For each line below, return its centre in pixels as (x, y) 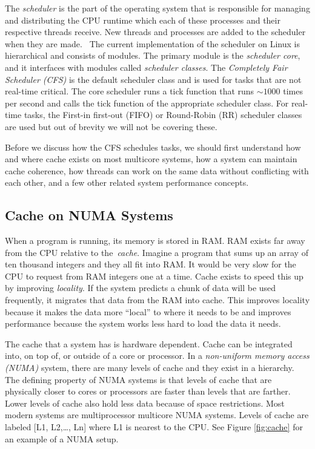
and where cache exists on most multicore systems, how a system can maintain (151, 159)
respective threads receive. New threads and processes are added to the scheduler (155, 32)
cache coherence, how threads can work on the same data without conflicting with (157, 170)
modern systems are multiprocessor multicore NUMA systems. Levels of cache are (157, 415)
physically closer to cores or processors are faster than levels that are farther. (148, 391)
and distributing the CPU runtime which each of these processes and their (143, 20)
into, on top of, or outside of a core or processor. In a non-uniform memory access (157, 356)
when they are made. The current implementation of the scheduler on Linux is (152, 43)
